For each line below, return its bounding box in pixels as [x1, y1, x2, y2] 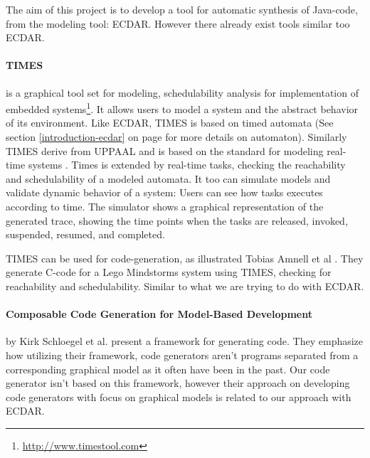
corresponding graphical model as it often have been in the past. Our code [6, 361, 330, 376]
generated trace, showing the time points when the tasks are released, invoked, [6, 213, 348, 228]
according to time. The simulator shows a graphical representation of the [6, 198, 324, 213]
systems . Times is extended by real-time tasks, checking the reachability [28, 157, 346, 172]
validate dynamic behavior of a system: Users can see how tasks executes [6, 185, 323, 200]
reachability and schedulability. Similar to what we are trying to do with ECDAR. [6, 278, 364, 293]
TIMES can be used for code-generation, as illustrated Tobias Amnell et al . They [6, 250, 364, 265]
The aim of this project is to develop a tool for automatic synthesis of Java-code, [6, 2, 358, 16]
